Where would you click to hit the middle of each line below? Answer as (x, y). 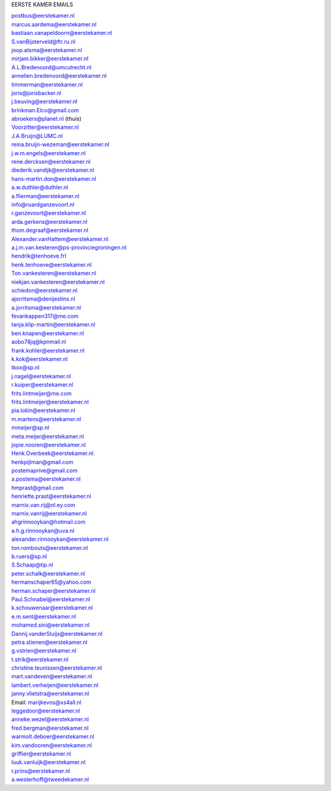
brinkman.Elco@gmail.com (45, 110)
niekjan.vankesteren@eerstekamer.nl (58, 281)
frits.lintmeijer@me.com (41, 393)
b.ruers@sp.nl (29, 556)
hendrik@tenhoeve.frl (39, 256)
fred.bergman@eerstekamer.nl (50, 728)
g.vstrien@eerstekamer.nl (44, 651)
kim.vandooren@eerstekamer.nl (51, 745)
